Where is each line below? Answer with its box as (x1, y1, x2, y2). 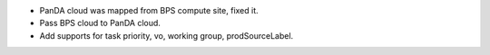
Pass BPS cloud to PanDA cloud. (39, 18, 161, 29)
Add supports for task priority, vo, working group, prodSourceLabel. (39, 30, 294, 41)
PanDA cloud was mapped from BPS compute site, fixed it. (39, 5, 259, 15)
